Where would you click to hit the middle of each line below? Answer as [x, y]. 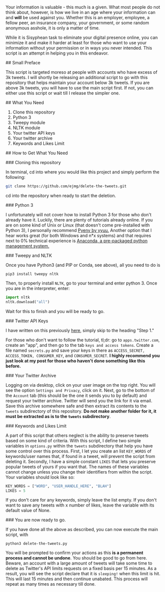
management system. [27, 246]
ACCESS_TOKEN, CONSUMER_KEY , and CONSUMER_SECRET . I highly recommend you [83, 355]
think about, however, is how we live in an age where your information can [81, 12]
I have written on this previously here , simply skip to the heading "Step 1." [80, 330]
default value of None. [28, 510]
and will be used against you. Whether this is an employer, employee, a [78, 17]
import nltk [18, 297]
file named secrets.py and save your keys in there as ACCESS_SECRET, [75, 350]
